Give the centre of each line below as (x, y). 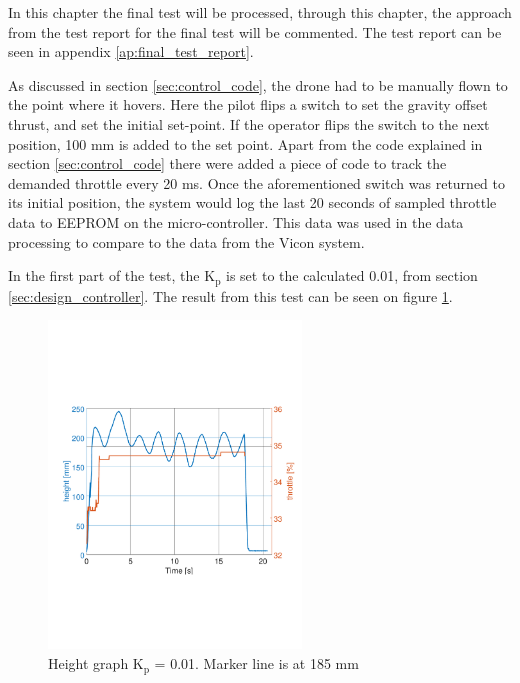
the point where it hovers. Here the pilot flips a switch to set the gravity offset (248, 104)
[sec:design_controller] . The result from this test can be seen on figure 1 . (230, 295)
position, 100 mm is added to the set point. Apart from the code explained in (245, 143)
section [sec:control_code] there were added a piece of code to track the (227, 163)
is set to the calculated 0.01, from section (352, 275)
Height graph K (96, 663)
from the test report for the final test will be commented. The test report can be (255, 31)
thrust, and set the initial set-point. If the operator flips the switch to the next (249, 123)
